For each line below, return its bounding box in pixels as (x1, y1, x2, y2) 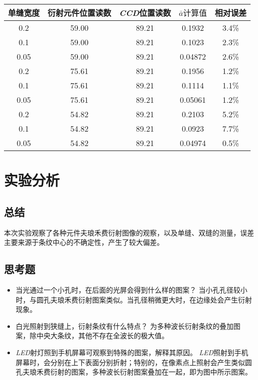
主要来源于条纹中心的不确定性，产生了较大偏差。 (4, 237, 164, 247)
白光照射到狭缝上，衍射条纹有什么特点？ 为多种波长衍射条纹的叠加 (15, 320, 234, 331)
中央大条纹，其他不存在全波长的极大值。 (36, 330, 169, 341)
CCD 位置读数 (119, 7, 171, 18)
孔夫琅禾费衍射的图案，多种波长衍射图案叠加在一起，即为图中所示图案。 (15, 367, 252, 377)
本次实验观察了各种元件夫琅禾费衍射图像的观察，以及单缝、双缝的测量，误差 (4, 227, 254, 237)
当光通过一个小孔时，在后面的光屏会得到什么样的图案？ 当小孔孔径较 (15, 284, 241, 295)
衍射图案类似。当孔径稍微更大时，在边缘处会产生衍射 (78, 294, 252, 304)
